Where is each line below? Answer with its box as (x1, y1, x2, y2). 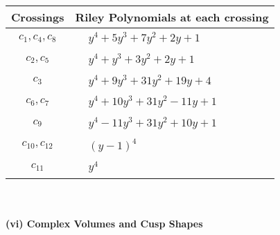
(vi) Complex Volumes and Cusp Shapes (6, 216, 203, 231)
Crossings (11, 9, 64, 25)
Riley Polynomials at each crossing (75, 9, 269, 25)
